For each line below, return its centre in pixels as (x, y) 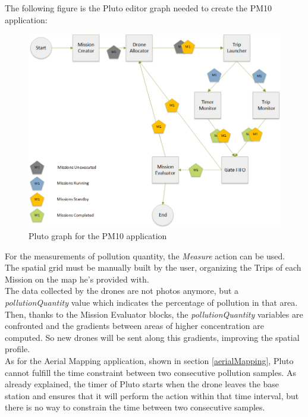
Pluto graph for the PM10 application (98, 236)
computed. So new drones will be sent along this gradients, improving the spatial (152, 337)
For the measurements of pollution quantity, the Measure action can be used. (145, 255)
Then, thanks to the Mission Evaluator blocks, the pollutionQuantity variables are (154, 314)
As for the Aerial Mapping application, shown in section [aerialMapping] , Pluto (149, 361)
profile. (18, 349)
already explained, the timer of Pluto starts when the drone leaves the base (142, 384)
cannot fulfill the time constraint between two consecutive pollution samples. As (151, 372)
